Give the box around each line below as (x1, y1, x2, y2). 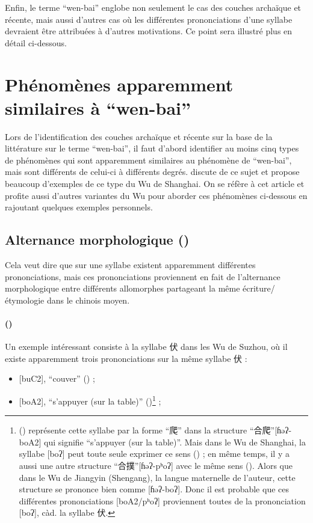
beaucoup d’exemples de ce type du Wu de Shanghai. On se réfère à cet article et (5, 177, 305, 190)
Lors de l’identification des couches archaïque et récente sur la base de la (5, 130, 273, 142)
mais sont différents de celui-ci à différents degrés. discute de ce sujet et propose (5, 165, 300, 178)
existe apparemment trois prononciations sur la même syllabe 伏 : (5, 352, 247, 364)
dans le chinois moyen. (46, 293, 130, 306)
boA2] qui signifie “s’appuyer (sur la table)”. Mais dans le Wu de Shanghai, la (19, 435, 306, 448)
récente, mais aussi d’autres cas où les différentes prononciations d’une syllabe (5, 13, 293, 25)
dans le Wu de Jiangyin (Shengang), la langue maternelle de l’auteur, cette (19, 471, 296, 483)
